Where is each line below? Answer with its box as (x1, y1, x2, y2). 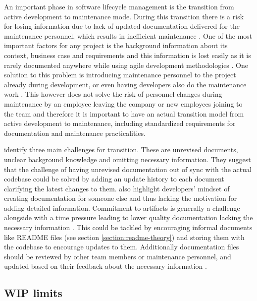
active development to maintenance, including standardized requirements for (4, 118, 236, 128)
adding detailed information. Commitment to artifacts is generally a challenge (4, 202, 240, 213)
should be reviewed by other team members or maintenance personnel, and (4, 251, 231, 261)
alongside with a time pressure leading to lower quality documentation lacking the (4, 212, 253, 223)
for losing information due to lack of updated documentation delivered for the (4, 21, 240, 31)
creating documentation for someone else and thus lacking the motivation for (4, 193, 237, 203)
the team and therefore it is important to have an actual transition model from (4, 108, 244, 119)
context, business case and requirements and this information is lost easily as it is (4, 50, 251, 60)
